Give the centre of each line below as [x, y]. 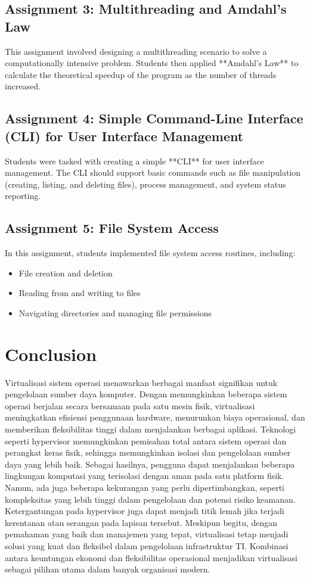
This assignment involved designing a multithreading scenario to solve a [136, 51]
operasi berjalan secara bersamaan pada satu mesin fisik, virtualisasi [130, 405]
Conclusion [51, 354]
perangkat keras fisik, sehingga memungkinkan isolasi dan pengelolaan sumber [148, 452]
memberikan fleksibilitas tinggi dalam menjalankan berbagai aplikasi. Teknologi [151, 429]
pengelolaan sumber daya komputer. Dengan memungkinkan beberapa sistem [146, 394]
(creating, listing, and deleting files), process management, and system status [145, 184]
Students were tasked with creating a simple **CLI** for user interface [134, 161]
